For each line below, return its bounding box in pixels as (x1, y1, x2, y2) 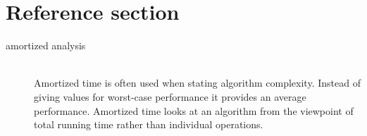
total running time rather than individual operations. (34, 117, 263, 132)
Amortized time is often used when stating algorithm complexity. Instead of (34, 75, 361, 90)
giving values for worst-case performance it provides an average (34, 89, 306, 104)
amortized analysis (6, 38, 86, 53)
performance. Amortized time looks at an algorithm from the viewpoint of (34, 103, 354, 118)
